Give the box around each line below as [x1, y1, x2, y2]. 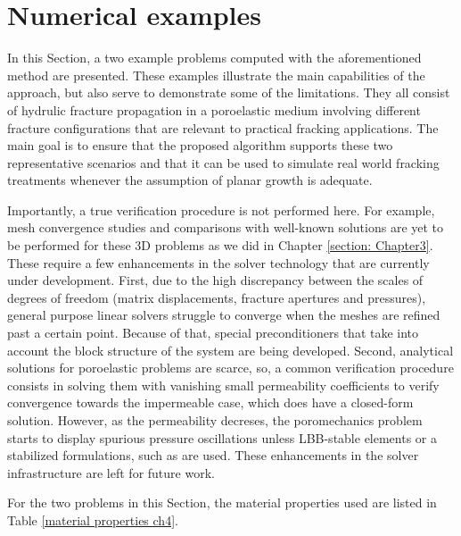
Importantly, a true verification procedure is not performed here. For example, [7, 200, 435, 219]
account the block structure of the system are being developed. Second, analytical [7, 340, 454, 359]
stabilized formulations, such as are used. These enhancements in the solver [7, 446, 419, 465]
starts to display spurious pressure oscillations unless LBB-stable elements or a [7, 428, 438, 447]
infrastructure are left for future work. [7, 463, 215, 482]
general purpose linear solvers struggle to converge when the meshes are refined [7, 306, 440, 324]
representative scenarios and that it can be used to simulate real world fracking [7, 153, 440, 172]
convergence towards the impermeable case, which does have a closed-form [7, 393, 414, 412]
